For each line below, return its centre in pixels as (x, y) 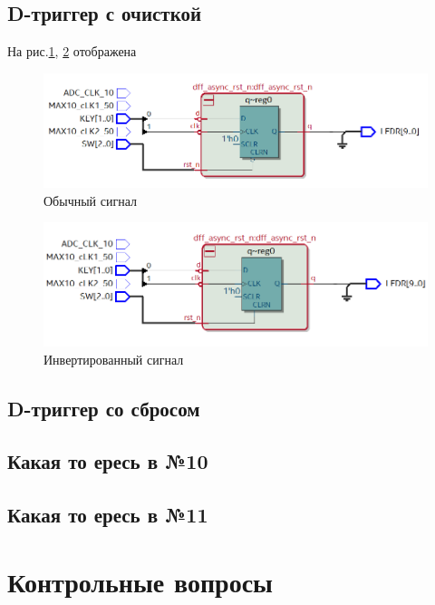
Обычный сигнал (90, 200)
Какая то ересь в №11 (108, 515)
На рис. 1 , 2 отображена (72, 51)
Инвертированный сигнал (114, 359)
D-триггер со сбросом (104, 408)
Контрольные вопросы (140, 581)
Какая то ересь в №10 (108, 461)
